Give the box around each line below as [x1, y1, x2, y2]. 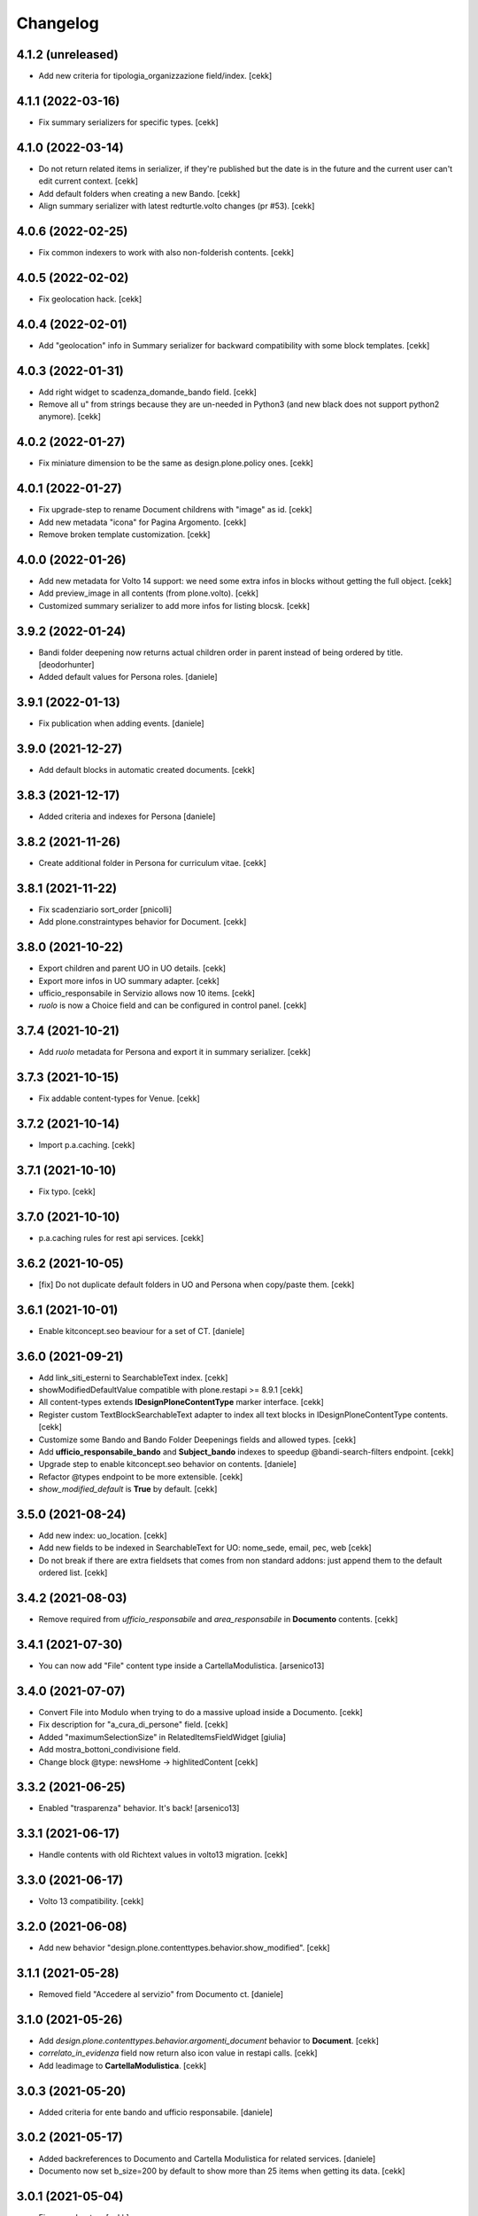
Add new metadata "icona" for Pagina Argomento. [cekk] [38, 517, 247, 527]
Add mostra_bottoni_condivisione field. [38, 1744, 181, 1755]
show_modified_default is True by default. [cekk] [38, 1484, 218, 1494]
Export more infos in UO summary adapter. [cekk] [38, 975, 220, 986]
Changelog [16, 13, 99, 33]
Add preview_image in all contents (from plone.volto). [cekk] [38, 588, 259, 598]
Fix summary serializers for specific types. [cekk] [38, 116, 219, 128]
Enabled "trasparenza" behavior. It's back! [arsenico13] [38, 1803, 240, 1814]
